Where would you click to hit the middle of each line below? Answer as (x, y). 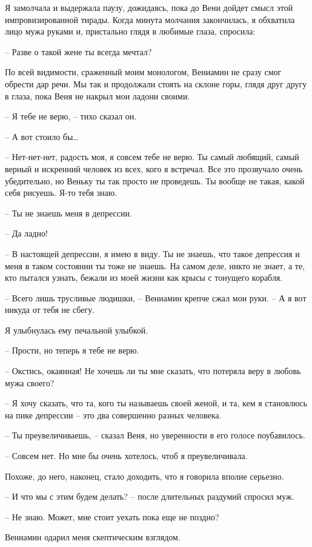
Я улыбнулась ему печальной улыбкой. (77, 330)
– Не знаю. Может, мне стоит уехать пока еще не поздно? (112, 516)
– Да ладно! (26, 233)
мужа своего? (30, 382)
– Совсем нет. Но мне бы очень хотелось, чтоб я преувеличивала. (126, 456)
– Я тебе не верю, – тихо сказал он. (71, 116)
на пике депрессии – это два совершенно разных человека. (113, 414)
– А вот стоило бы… (42, 136)
